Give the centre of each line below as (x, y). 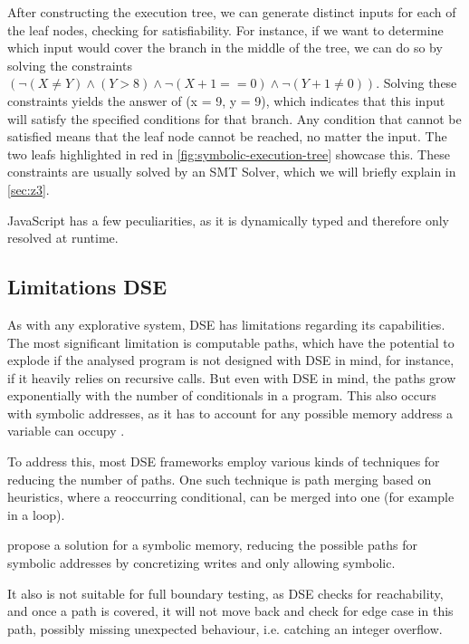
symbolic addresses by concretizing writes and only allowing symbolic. (201, 563)
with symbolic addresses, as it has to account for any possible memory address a (230, 413)
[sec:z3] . (29, 189)
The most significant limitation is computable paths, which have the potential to (231, 342)
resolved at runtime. (63, 238)
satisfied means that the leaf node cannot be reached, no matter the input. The (227, 136)
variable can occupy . (66, 431)
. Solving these (416, 83)
